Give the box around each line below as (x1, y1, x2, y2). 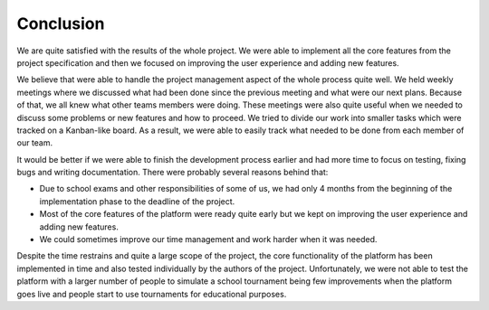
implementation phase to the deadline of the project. (39, 195, 235, 207)
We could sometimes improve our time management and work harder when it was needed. (39, 234, 378, 245)
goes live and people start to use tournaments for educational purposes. (16, 288, 287, 299)
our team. (16, 137, 53, 148)
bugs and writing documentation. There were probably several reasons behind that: (16, 167, 329, 178)
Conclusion (16, 14, 105, 33)
